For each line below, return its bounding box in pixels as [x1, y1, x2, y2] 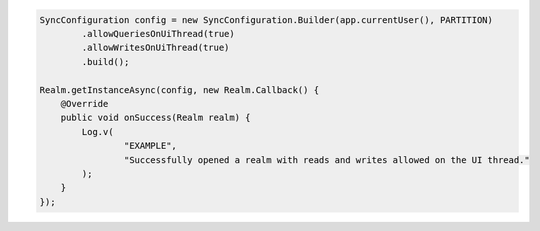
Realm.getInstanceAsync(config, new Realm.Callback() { [39, 84, 320, 95]
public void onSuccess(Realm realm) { [60, 112, 251, 124]
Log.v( [81, 126, 114, 137]
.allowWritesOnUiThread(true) [81, 42, 230, 54]
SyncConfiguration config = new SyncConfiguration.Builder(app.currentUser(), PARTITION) [39, 14, 494, 25]
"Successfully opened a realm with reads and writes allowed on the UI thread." [123, 154, 530, 165]
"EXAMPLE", [123, 140, 177, 152]
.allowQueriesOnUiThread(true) [81, 28, 235, 39]
